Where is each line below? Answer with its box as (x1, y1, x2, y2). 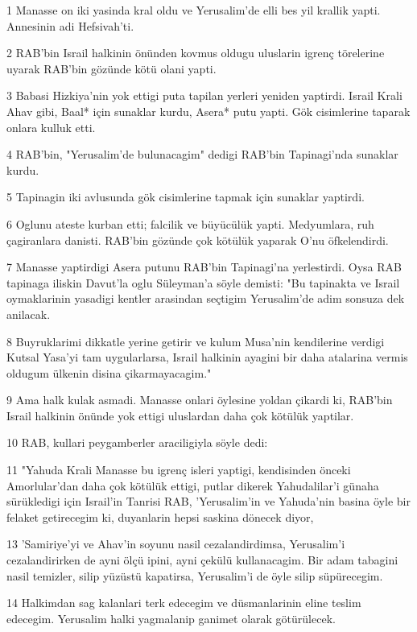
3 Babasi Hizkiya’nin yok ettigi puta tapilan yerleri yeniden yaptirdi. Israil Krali (6, 87, 403, 104)
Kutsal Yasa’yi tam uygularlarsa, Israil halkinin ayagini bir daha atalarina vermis (6, 349, 408, 366)
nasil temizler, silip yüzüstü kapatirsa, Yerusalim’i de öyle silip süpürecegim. (6, 567, 383, 584)
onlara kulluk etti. (6, 118, 96, 135)
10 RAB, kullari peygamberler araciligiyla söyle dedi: (6, 434, 268, 451)
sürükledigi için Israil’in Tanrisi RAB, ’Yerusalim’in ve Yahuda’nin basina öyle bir (6, 493, 411, 510)
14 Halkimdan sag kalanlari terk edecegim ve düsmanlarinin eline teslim (6, 594, 361, 611)
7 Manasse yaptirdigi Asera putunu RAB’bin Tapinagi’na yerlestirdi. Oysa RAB (6, 258, 402, 275)
